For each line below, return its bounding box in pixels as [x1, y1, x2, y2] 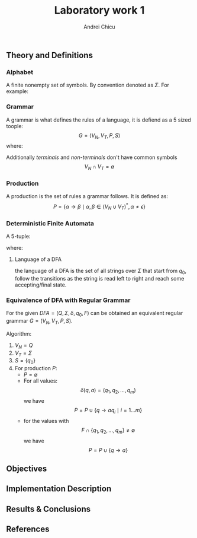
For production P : [14, 365, 57, 372]
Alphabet [6, 68, 34, 76]
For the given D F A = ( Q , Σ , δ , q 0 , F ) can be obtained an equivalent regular [6, 310, 183, 318]
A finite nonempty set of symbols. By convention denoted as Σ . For [6, 81, 170, 89]
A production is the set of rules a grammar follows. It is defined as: [6, 193, 169, 200]
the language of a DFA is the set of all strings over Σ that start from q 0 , [14, 268, 187, 276]
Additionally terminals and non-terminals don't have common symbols [6, 154, 177, 161]
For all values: [23, 377, 58, 384]
